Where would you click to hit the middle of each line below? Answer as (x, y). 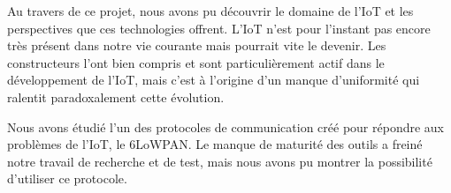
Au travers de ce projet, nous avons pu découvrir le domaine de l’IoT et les (210, 11)
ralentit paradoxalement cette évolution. (116, 96)
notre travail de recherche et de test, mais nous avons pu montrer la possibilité (220, 161)
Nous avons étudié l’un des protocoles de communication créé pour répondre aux (226, 126)
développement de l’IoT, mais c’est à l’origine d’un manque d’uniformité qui (214, 80)
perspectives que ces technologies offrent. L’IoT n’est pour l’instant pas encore (219, 28)
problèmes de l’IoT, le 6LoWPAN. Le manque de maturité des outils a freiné (215, 144)
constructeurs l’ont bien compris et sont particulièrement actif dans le (196, 62)
